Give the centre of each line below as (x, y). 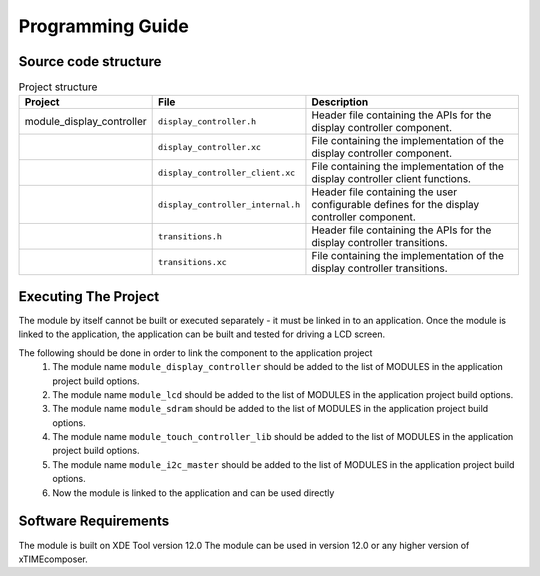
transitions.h (190, 236)
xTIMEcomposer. (53, 559)
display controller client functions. (391, 179)
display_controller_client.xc (227, 172)
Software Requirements (94, 521)
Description (340, 102)
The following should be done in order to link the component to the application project (195, 352)
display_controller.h (207, 121)
